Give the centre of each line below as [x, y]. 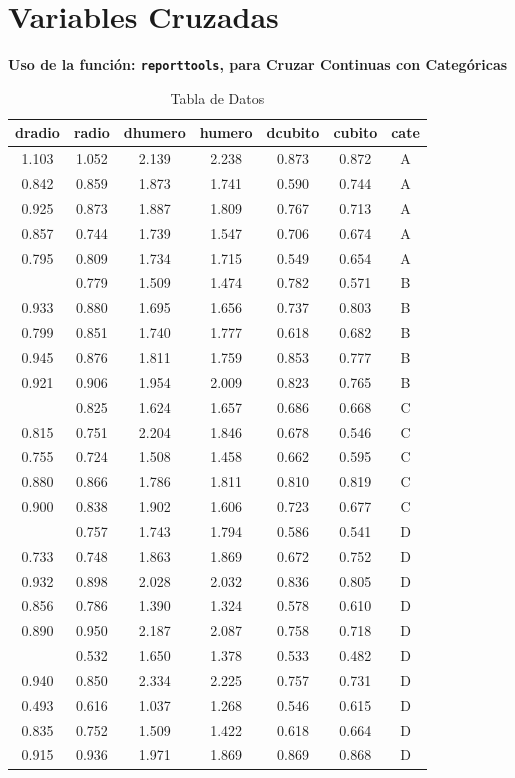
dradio [37, 132]
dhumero [154, 132]
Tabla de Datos [217, 97]
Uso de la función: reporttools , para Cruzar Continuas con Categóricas [258, 64]
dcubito [293, 132]
